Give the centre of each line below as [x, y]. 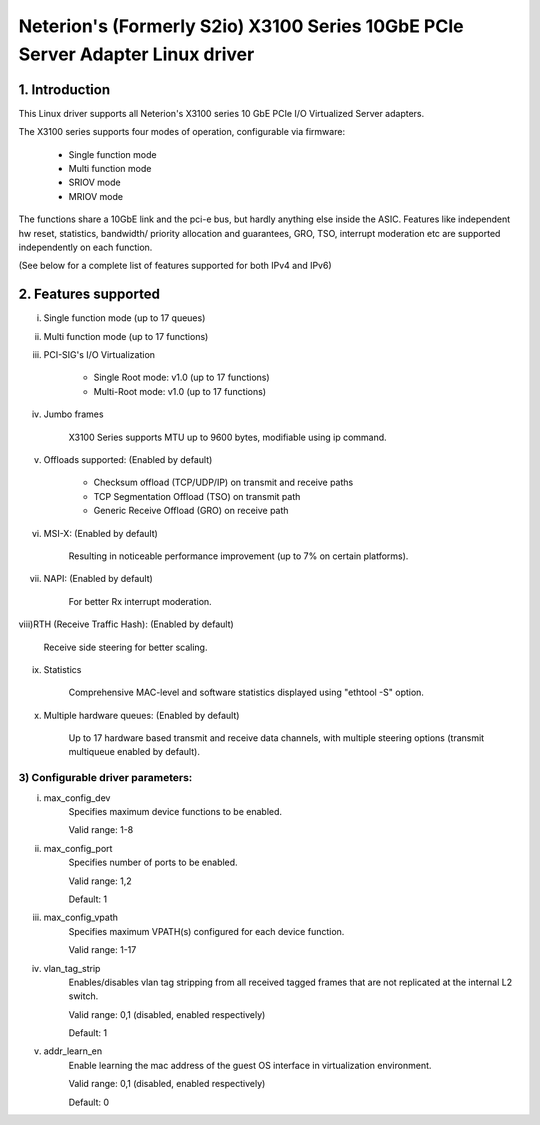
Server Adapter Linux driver [136, 54]
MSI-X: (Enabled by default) [101, 533]
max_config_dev [77, 797]
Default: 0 [89, 1102]
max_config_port [78, 848]
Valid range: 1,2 [100, 881]
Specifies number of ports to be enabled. [153, 862]
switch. [83, 996]
